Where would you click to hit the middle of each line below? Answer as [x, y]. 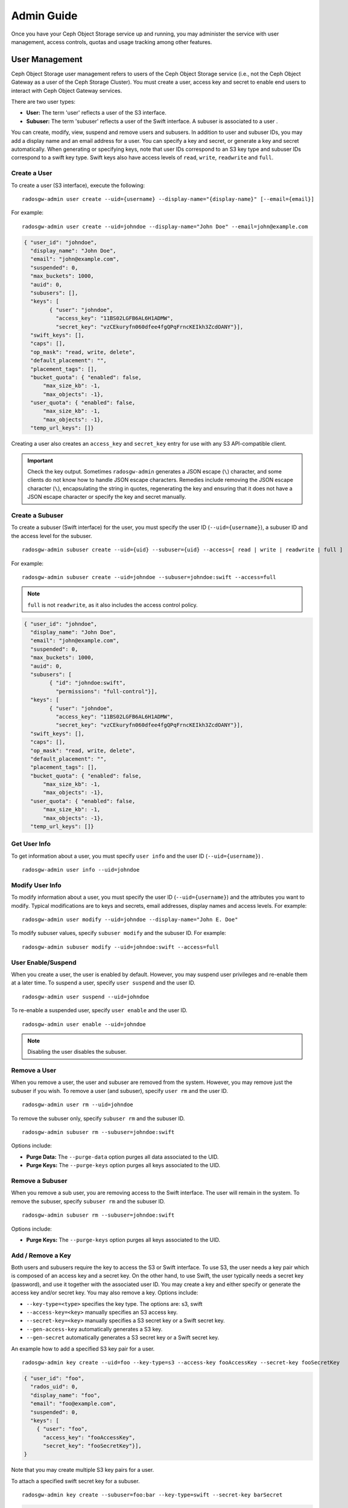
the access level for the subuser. [52, 536]
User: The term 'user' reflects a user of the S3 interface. [96, 113]
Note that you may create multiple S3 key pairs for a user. [83, 1470]
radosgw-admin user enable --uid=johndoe [84, 1024]
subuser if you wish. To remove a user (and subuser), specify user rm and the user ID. [120, 1091]
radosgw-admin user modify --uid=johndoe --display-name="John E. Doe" [130, 920]
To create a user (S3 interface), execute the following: [78, 185]
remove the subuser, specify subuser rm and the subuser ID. [88, 1201]
